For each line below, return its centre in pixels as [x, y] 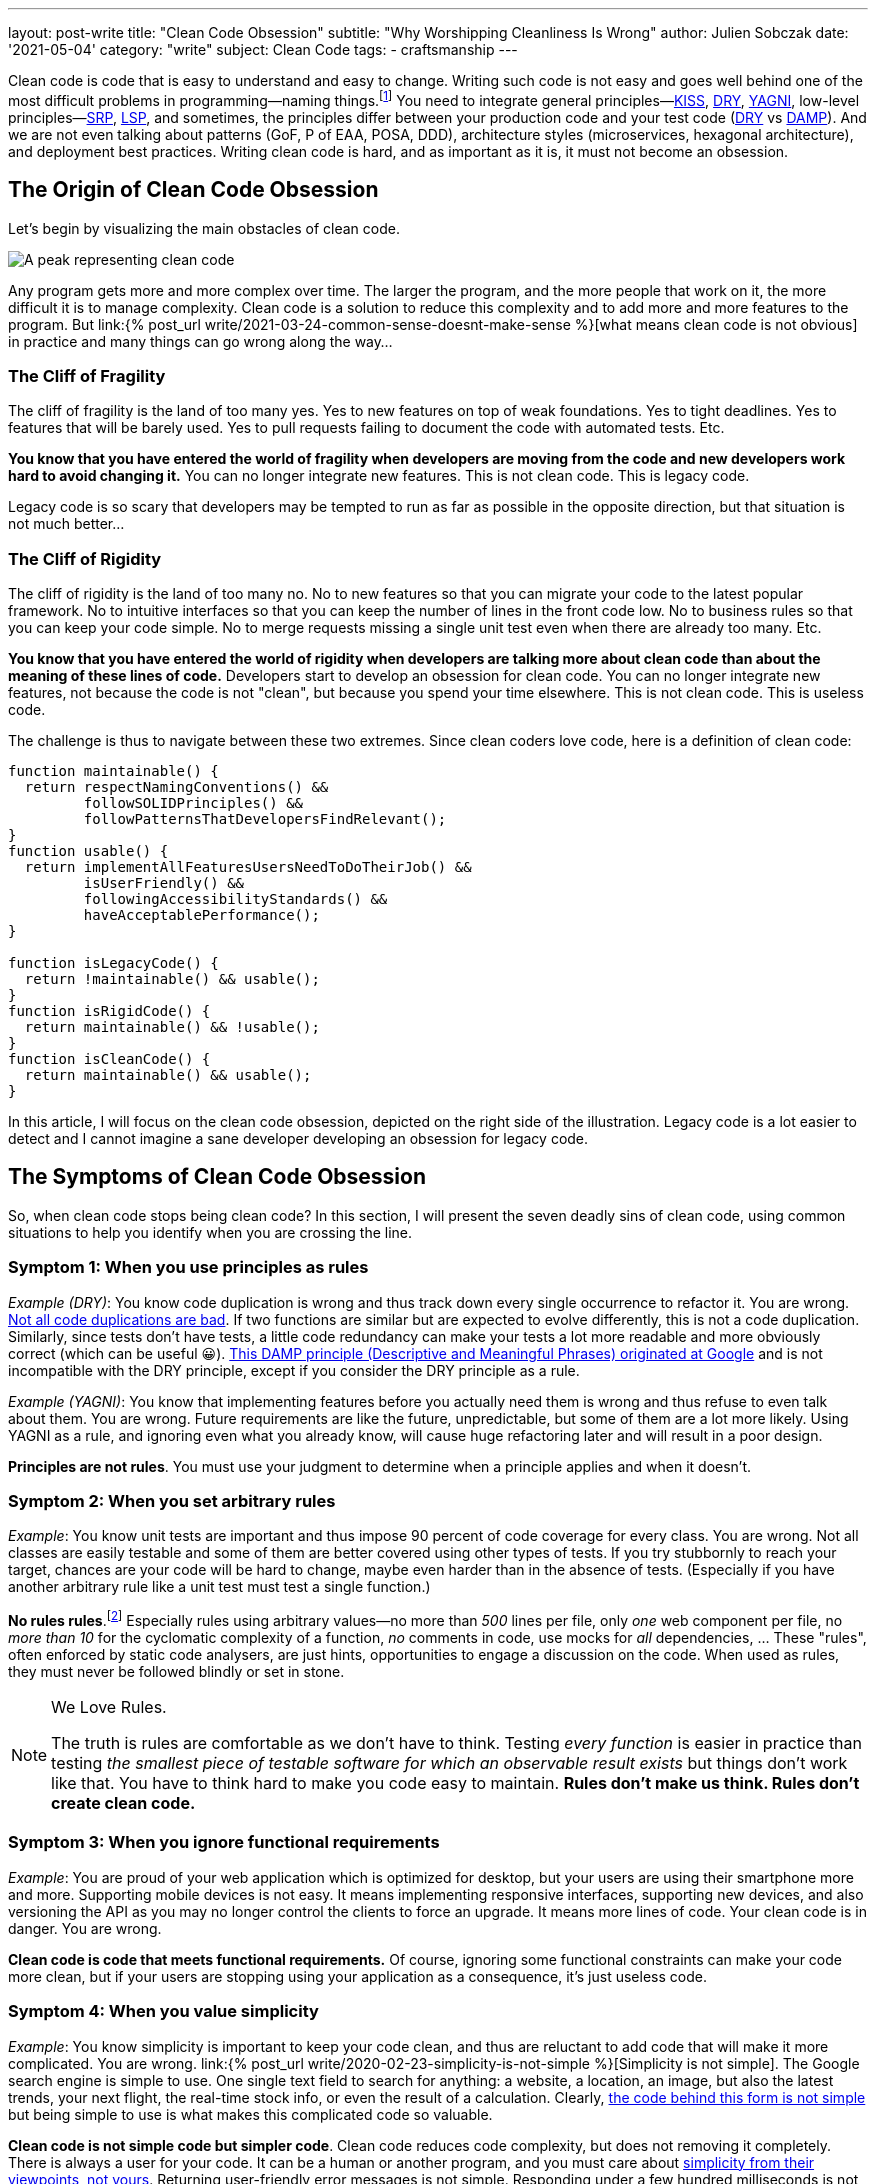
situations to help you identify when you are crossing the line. [210, 1232]
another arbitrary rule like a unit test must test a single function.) [219, 1587]
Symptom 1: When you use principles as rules [188, 1267]
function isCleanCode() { [109, 1059]
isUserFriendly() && [164, 883]
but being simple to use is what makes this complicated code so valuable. [250, 2114]
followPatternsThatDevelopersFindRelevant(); [265, 819]
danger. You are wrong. [85, 1928]
